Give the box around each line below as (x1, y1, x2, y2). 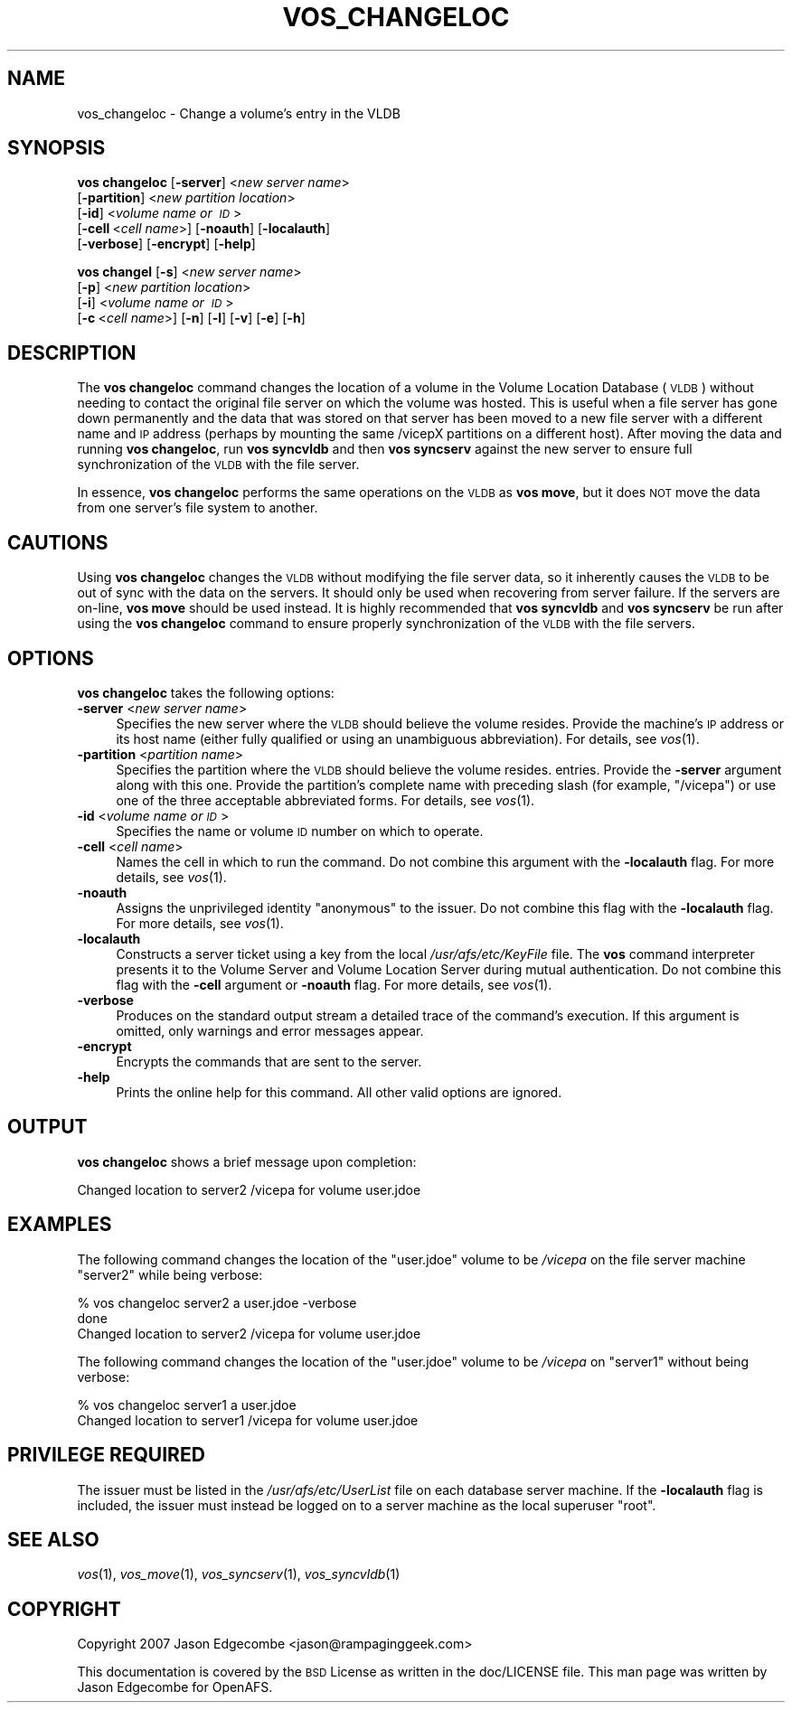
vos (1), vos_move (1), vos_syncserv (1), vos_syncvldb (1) (77, 1566, 401, 1583)
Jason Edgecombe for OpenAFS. (77, 1679, 273, 1696)
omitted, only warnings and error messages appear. (116, 1022, 424, 1038)
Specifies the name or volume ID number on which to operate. (116, 822, 484, 839)
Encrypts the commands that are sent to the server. (116, 1053, 422, 1069)
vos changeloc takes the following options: (77, 684, 335, 700)
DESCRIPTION (7, 341, 137, 364)
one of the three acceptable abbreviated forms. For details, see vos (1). (116, 792, 535, 808)
